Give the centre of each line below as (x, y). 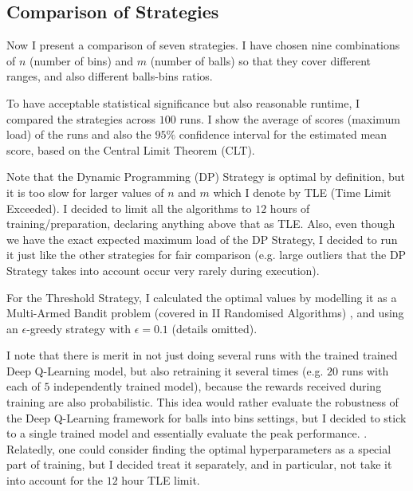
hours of (290, 208)
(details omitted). (214, 328)
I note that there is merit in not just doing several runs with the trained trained (202, 355)
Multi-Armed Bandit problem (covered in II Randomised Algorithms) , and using (205, 313)
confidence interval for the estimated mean (283, 134)
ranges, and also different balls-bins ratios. (110, 76)
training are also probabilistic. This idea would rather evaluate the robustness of (203, 402)
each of (24, 386)
